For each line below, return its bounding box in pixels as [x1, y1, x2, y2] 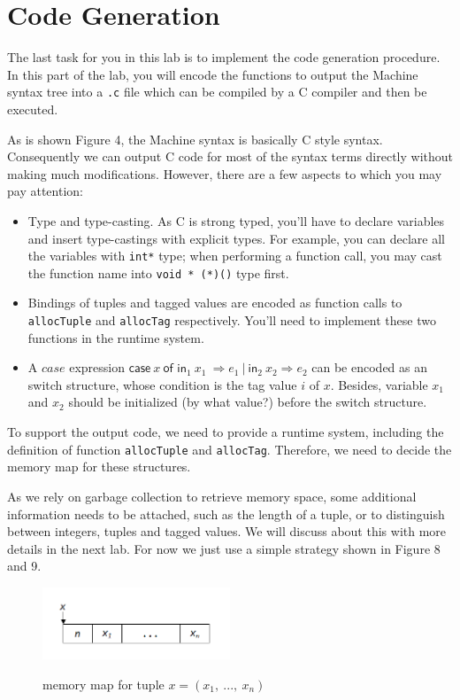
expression [69, 358, 126, 377]
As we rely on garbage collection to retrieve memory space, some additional [7, 486, 417, 505]
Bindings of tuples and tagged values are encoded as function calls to [27, 293, 402, 312]
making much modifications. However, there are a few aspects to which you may [7, 164, 442, 183]
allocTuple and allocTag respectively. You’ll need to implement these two [27, 311, 436, 330]
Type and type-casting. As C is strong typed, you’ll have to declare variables [27, 211, 445, 229]
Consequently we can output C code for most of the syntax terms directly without [7, 147, 454, 166]
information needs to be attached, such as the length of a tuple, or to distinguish [7, 504, 445, 523]
